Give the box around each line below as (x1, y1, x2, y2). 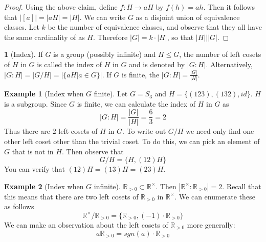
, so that (167, 31, 194, 42)
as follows (4, 201, 34, 212)
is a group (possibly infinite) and (53, 49, 156, 59)
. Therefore (93, 31, 128, 42)
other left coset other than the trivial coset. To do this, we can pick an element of (4, 136, 260, 147)
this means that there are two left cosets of (4, 191, 139, 201)
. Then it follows (203, 2, 255, 12)
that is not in (12, 146, 54, 156)
